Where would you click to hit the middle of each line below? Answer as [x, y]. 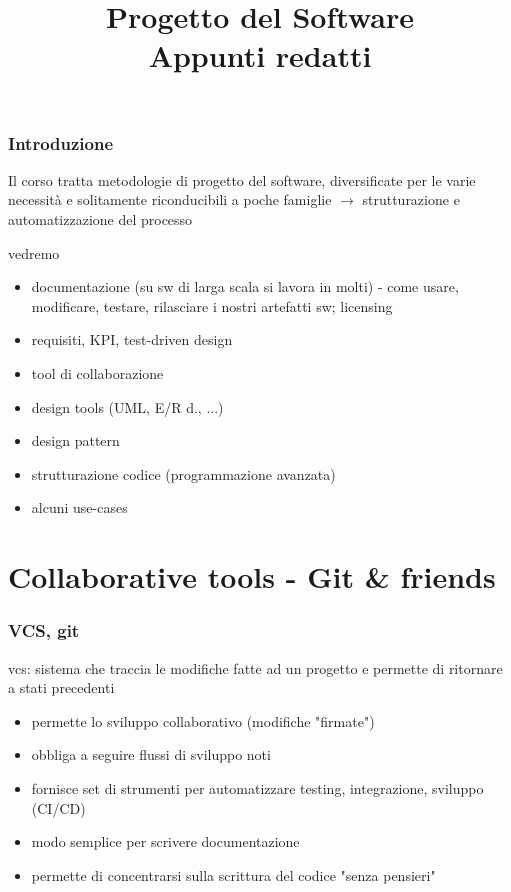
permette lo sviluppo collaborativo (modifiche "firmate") [203, 720]
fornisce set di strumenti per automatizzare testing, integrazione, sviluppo [257, 787]
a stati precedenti [61, 687]
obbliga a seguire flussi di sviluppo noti [151, 754]
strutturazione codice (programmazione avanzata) [183, 473]
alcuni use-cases [79, 507]
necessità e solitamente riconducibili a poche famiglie [170, 199]
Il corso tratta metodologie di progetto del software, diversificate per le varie [242, 179]
